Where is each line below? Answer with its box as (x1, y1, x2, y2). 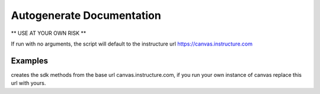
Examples (11, 56, 49, 66)
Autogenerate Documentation (11, 9, 161, 22)
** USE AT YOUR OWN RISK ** (11, 30, 87, 37)
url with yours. (11, 80, 46, 87)
